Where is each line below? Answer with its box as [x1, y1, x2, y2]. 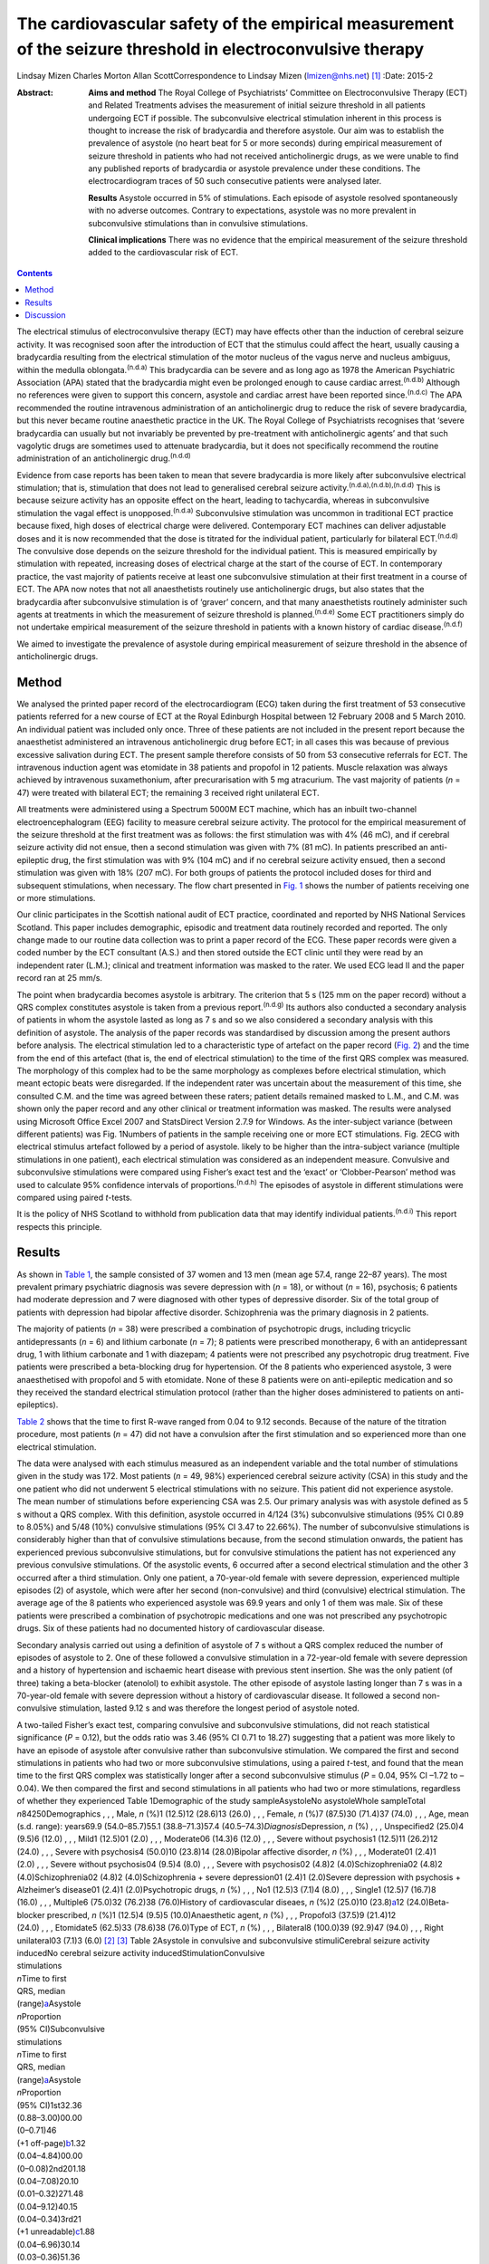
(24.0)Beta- [406, 1897, 450, 1908]
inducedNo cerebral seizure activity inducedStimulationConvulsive [16, 1947, 265, 1958]
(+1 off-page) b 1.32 [16, 2137, 86, 2148]
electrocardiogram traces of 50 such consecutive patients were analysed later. [88, 176, 382, 187]
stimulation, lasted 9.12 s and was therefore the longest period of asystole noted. [59, 1703, 360, 1713]
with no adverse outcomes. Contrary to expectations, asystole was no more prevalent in [88, 205, 417, 216]
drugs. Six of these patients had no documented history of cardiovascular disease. [16, 1623, 325, 1634]
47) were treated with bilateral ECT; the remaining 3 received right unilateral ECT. [16, 787, 321, 798]
